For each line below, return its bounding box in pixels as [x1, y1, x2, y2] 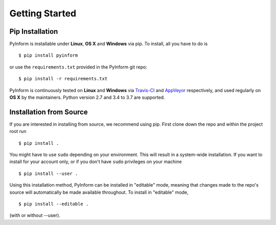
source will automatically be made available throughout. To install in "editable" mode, [9, 189, 189, 195]
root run [9, 128, 27, 134]
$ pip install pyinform [18, 53, 78, 58]
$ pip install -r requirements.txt [18, 76, 108, 82]
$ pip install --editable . [18, 201, 89, 207]
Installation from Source [9, 107, 88, 116]
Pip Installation [9, 27, 58, 36]
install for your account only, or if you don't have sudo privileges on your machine [9, 159, 182, 165]
